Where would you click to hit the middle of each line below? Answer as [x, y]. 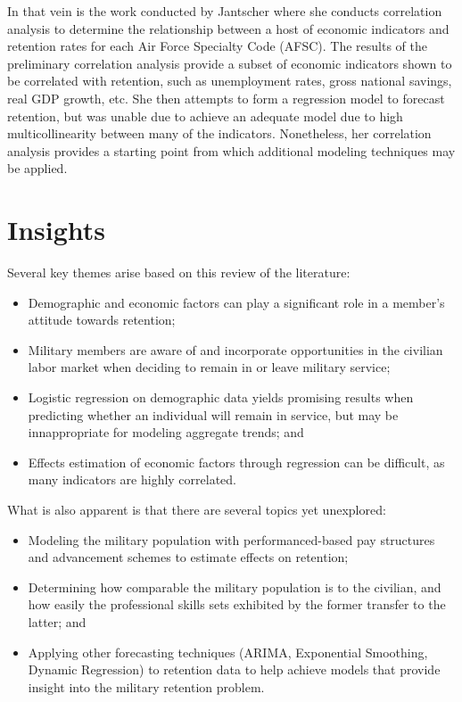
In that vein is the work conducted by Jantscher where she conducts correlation [225, 11]
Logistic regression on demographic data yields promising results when [221, 397]
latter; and [57, 621]
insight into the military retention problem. [146, 686]
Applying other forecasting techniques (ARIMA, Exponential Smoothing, [228, 652]
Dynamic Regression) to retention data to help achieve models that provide [234, 669]
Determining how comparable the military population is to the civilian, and [235, 586]
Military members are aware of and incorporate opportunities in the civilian [235, 349]
